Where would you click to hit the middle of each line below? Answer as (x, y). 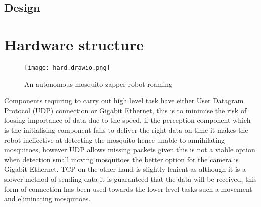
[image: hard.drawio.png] (67, 67)
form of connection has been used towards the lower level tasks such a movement (128, 189)
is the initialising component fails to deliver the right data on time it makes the (126, 130)
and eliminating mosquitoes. (47, 199)
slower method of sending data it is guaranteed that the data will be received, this (130, 179)
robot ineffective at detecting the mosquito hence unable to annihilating (114, 140)
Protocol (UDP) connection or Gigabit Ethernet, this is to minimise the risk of (125, 110)
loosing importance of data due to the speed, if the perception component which (127, 120)
